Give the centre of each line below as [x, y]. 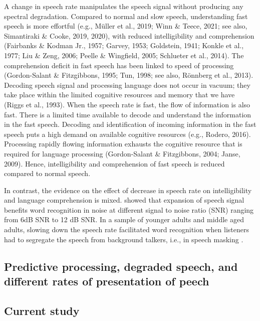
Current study [42, 310]
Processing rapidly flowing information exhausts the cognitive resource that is [123, 144]
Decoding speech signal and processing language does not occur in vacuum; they [127, 85]
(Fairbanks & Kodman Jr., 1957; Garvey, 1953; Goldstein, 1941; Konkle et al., [124, 45]
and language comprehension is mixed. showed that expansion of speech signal [124, 200]
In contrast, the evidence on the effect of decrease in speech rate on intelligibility [128, 190]
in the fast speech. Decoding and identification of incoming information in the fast [130, 124]
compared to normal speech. [47, 173]
